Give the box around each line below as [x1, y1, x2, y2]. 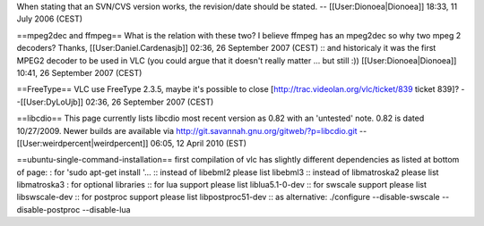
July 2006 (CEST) [16, 13, 83, 24]
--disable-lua [82, 204, 131, 214]
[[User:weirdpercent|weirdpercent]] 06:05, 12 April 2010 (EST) [16, 138, 246, 148]
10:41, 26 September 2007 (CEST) [16, 67, 143, 78]
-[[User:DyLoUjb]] [16, 96, 84, 107]
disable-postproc [16, 204, 81, 214]
